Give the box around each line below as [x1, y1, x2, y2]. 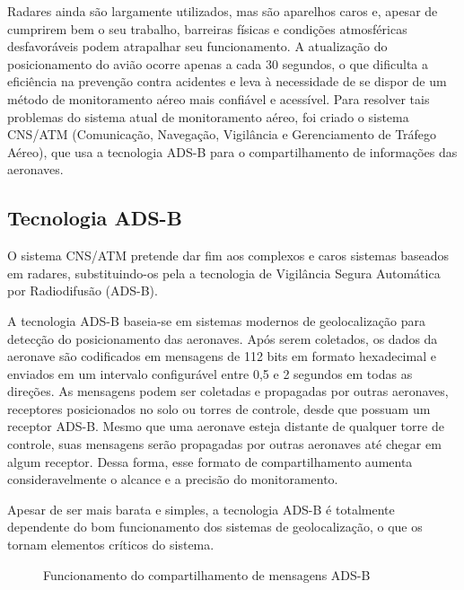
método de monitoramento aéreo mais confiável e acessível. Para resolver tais [7, 89, 430, 108]
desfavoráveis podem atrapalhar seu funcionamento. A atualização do [7, 37, 388, 56]
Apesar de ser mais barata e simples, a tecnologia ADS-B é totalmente [7, 499, 395, 518]
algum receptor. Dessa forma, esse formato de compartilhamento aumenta [7, 452, 413, 471]
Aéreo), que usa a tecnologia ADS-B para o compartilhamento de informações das [7, 142, 458, 161]
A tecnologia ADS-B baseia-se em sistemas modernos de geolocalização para [7, 311, 425, 330]
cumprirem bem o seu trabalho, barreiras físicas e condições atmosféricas [7, 19, 407, 38]
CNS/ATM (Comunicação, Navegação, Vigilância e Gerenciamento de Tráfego [7, 125, 437, 144]
